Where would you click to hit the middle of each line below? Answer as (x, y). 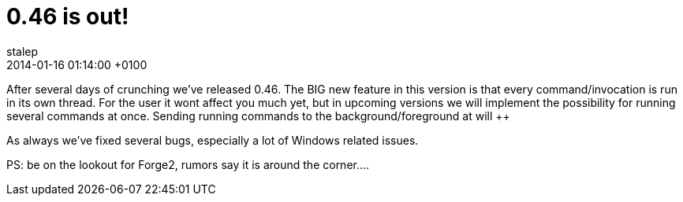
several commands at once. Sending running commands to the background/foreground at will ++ (258, 116)
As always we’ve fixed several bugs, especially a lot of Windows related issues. (213, 140)
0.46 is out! (68, 17)
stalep (22, 51)
